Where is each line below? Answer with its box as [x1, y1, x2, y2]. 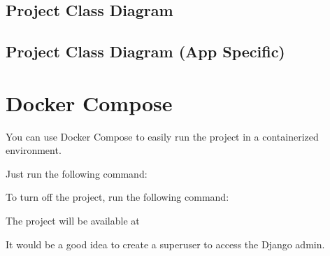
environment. [6, 143, 62, 157]
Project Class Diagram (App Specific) [6, 41, 285, 62]
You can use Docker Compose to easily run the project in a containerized [6, 129, 319, 143]
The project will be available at [6, 213, 140, 228]
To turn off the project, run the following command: [6, 190, 229, 204]
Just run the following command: [6, 166, 148, 180]
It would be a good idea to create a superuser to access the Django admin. [6, 236, 325, 251]
